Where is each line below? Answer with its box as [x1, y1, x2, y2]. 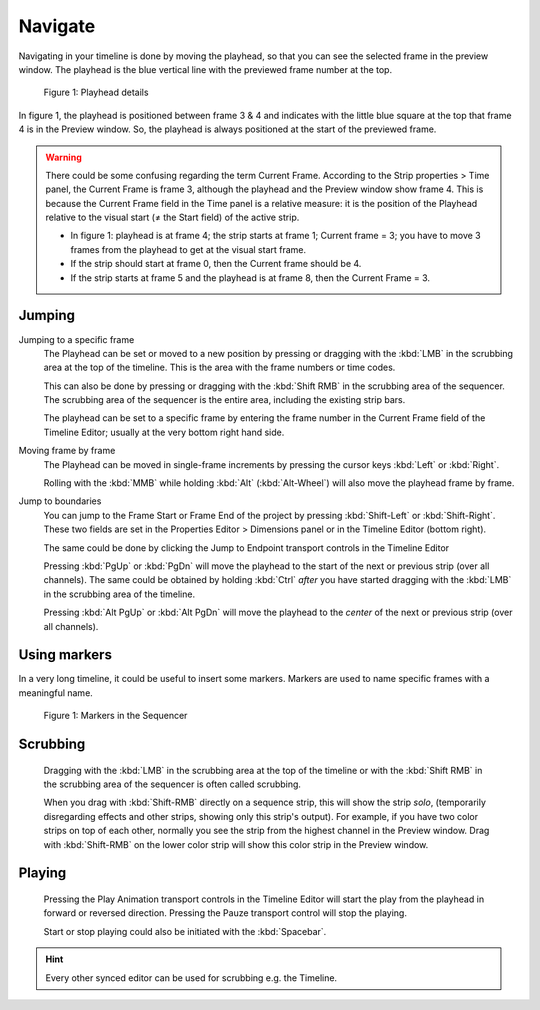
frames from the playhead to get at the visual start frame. [70, 243, 307, 255]
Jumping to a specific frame [18, 333, 135, 345]
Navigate [18, 15, 96, 37]
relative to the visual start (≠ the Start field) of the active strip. [45, 211, 300, 224]
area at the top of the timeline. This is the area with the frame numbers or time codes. [43, 361, 396, 374]
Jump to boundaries [18, 495, 102, 507]
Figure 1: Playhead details [43, 86, 149, 99]
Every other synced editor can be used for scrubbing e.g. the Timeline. [45, 971, 338, 984]
